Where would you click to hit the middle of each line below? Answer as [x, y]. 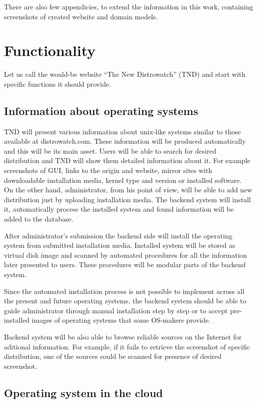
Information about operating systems [101, 110]
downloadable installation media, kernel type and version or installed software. [123, 180]
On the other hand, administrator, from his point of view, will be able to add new [128, 190]
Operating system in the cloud [84, 392]
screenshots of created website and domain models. [81, 16]
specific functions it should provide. [58, 84]
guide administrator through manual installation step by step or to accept [116, 310]
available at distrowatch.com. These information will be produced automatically [125, 141]
